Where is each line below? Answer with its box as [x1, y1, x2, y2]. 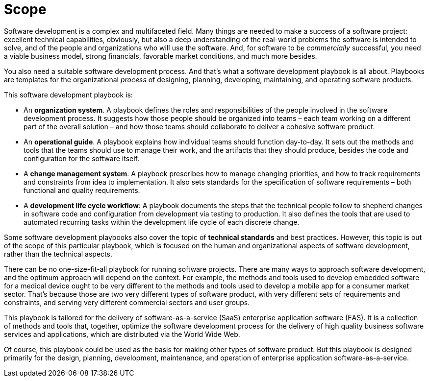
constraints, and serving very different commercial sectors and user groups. [4, 298, 250, 307]
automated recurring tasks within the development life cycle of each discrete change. [24, 217, 300, 226]
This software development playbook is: [4, 90, 133, 99]
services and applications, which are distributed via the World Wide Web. [4, 330, 240, 338]
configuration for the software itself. [24, 154, 140, 163]
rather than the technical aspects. [4, 249, 112, 258]
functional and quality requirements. [24, 186, 140, 194]
